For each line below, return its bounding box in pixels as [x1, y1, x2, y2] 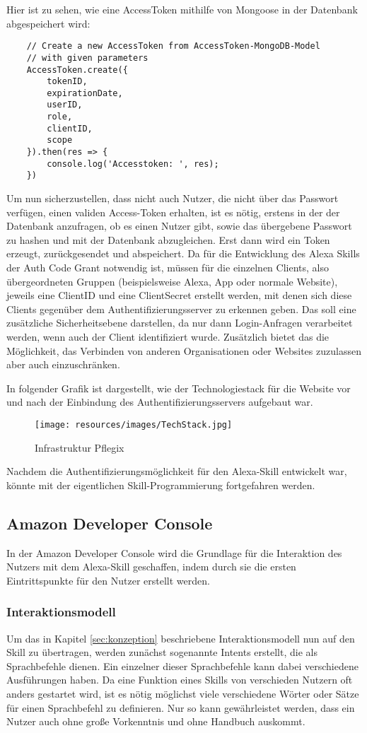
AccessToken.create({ [26, 64, 128, 75]
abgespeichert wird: [6, 16, 91, 30]
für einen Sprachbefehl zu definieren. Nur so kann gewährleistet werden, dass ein [6, 700, 355, 715]
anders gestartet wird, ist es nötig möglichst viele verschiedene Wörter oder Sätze [6, 686, 359, 700]
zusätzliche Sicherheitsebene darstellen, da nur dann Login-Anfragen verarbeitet [6, 315, 353, 330]
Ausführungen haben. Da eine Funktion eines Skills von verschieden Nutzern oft [6, 672, 353, 687]
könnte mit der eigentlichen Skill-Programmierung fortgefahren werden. [6, 477, 315, 492]
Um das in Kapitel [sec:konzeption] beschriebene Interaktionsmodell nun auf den [6, 631, 355, 645]
